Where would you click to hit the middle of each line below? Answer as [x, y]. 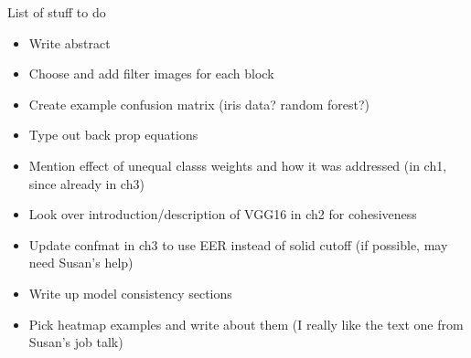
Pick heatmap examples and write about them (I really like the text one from [246, 324]
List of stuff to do [57, 12]
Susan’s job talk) [76, 342]
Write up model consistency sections [130, 293]
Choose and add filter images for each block [151, 74]
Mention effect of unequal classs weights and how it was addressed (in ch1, [238, 165]
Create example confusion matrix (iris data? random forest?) [199, 104]
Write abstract [70, 42]
